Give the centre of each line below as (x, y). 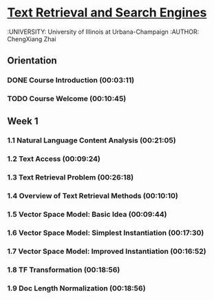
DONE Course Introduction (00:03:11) (71, 81)
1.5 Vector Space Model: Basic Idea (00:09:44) (87, 215)
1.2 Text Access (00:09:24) (54, 159)
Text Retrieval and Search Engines (107, 13)
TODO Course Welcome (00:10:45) (67, 99)
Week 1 (23, 121)
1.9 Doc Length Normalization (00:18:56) (76, 288)
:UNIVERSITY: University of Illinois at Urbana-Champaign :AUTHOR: (103, 32)
